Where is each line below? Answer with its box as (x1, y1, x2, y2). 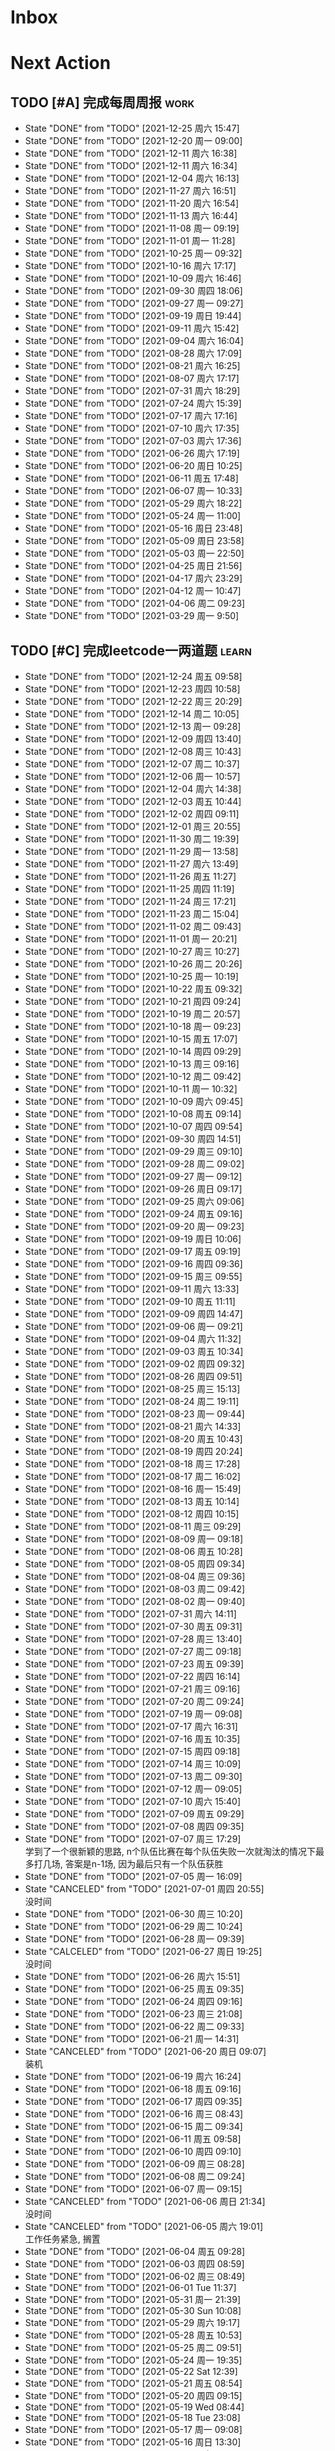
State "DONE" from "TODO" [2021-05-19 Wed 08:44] (24, 2401, 245, 2413)
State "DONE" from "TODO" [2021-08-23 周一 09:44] (24, 1408, 245, 1420)
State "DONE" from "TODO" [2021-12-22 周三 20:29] (24, 696, 243, 707)
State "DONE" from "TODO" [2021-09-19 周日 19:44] (24, 310, 242, 322)
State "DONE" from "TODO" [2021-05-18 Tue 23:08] (24, 2412, 241, 2423)
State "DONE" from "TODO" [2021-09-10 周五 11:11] (24, 1296, 236, 1307)
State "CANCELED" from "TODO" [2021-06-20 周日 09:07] (24, 2046, 267, 2057)
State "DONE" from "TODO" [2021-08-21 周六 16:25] (24, 360, 241, 372)
